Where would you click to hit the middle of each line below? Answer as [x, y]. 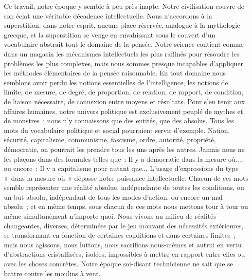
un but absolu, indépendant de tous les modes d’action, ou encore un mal [113, 196]
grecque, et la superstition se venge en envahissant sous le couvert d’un [110, 34]
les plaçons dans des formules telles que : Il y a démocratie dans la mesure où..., [124, 159]
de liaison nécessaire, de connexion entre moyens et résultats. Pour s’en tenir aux [125, 101]
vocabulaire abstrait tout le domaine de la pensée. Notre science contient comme [124, 44]
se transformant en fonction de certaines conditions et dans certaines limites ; [120, 235]
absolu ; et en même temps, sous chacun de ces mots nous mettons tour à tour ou [126, 206]
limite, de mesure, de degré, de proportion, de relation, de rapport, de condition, [124, 92]
